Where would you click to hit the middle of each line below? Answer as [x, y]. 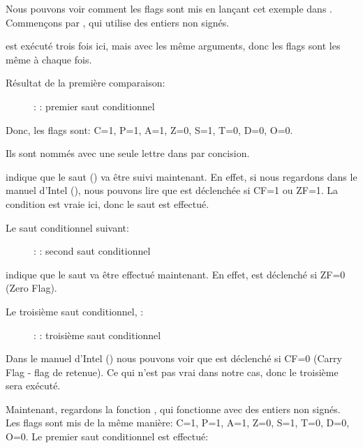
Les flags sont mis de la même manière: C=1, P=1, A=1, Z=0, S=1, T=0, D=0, [178, 423]
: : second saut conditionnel [92, 251]
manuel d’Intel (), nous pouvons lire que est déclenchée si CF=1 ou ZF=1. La [172, 190]
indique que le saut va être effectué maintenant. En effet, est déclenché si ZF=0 [176, 274]
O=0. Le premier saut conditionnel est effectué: [107, 436]
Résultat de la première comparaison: [86, 83]
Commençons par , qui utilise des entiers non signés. [118, 22]
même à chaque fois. [49, 59]
